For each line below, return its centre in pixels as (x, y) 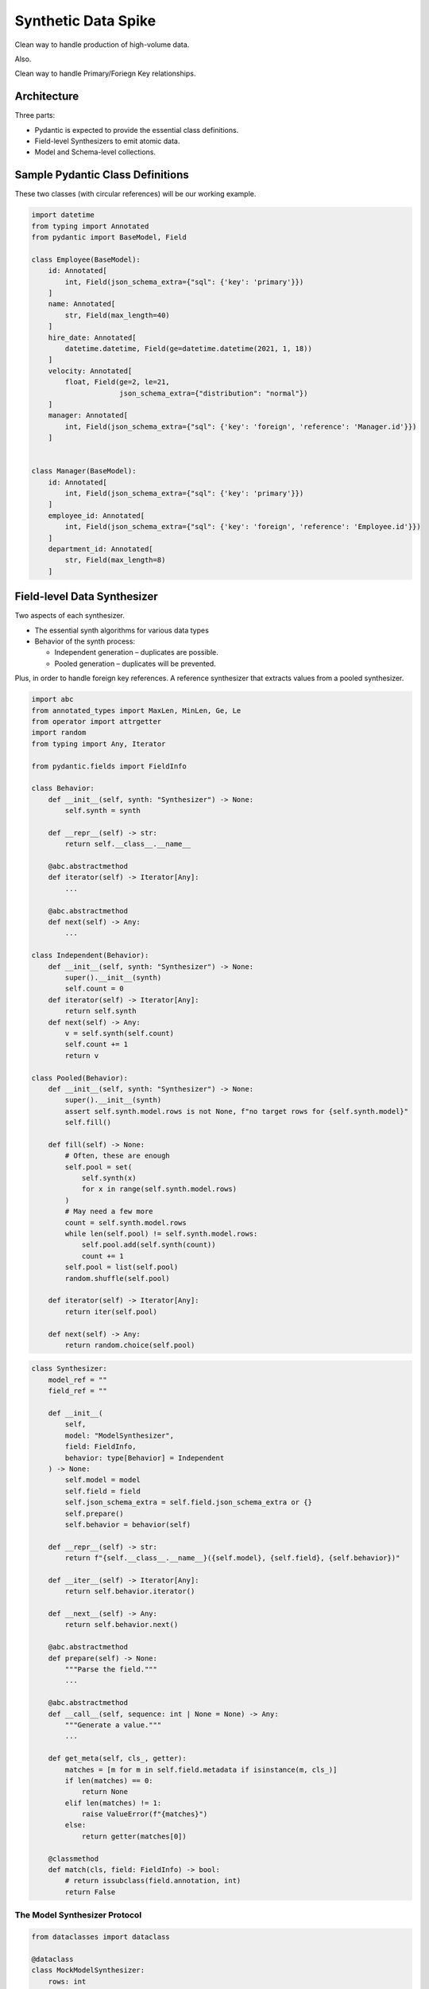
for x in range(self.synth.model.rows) (159, 1189)
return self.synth (100, 1011)
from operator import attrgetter (97, 722)
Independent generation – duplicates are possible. (136, 652)
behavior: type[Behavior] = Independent (145, 1458)
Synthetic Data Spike (85, 21)
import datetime (63, 215)
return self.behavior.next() (122, 1625)
